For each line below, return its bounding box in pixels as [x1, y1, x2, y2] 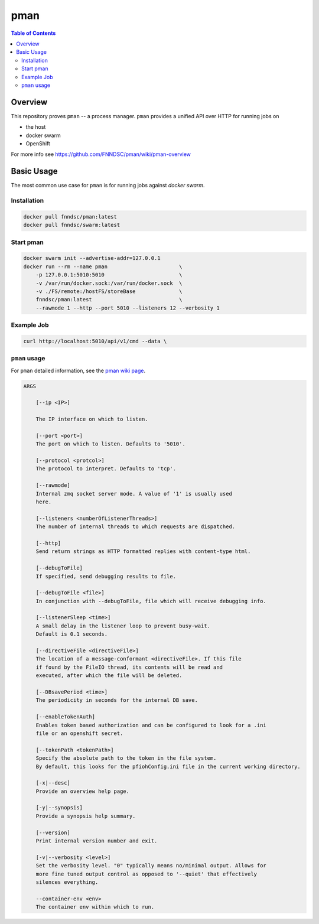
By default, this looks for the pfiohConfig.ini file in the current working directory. [35, 763, 301, 770]
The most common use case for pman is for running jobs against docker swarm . [11, 182, 205, 189]
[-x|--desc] [35, 780, 71, 786]
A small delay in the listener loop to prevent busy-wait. [35, 622, 211, 629]
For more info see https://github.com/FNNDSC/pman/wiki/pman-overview [11, 151, 191, 158]
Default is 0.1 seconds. [35, 631, 108, 637]
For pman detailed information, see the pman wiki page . [11, 367, 146, 374]
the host [25, 123, 46, 131]
